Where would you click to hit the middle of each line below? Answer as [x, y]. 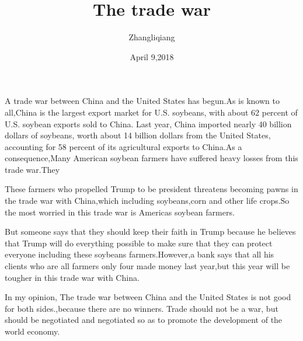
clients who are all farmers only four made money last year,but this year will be [147, 266]
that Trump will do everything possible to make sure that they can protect [139, 243]
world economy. [32, 331]
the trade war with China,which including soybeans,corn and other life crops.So [147, 201]
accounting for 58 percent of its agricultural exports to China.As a [123, 146]
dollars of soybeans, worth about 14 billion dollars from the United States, [138, 135]
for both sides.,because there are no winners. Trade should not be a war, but [142, 308]
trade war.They [32, 169]
